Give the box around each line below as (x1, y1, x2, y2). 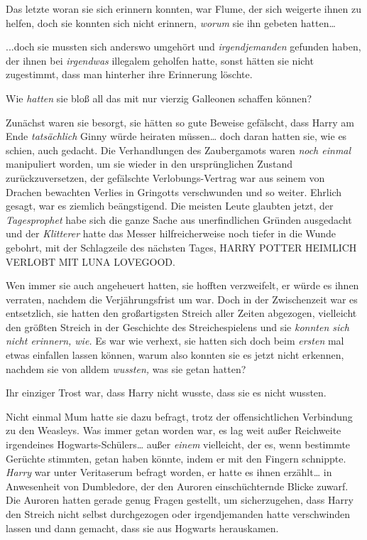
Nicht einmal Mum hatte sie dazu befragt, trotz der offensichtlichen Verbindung (6, 409, 353, 423)
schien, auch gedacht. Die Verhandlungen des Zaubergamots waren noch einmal (6, 142, 351, 157)
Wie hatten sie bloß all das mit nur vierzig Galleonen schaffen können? (6, 90, 312, 105)
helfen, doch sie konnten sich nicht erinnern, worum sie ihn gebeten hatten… (6, 15, 336, 30)
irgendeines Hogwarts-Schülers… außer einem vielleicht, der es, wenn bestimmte (6, 437, 351, 452)
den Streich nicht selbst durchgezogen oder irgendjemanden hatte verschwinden (6, 507, 350, 521)
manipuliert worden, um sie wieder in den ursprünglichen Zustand (6, 156, 293, 171)
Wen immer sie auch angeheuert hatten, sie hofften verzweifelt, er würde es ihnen (6, 278, 359, 293)
